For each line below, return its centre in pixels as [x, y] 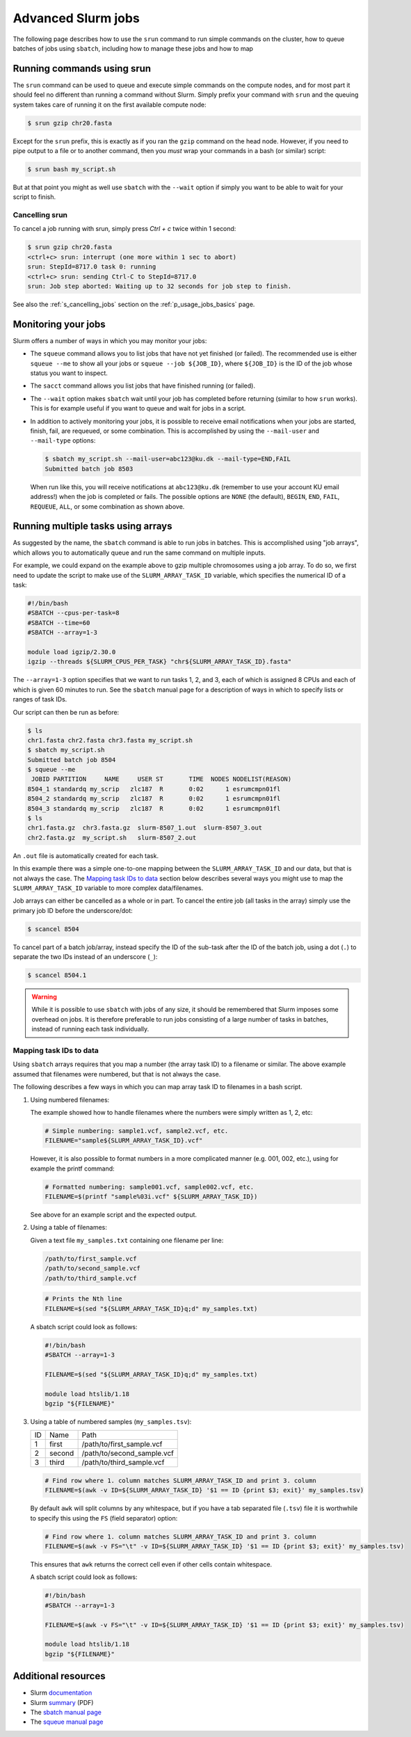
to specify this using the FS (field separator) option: [104, 1518]
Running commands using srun [82, 69]
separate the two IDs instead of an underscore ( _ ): [85, 957]
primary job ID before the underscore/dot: [73, 910]
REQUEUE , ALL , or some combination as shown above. [107, 506]
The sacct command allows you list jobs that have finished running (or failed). [143, 386]
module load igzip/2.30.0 [72, 652]
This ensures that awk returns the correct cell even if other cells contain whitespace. [151, 1564]
